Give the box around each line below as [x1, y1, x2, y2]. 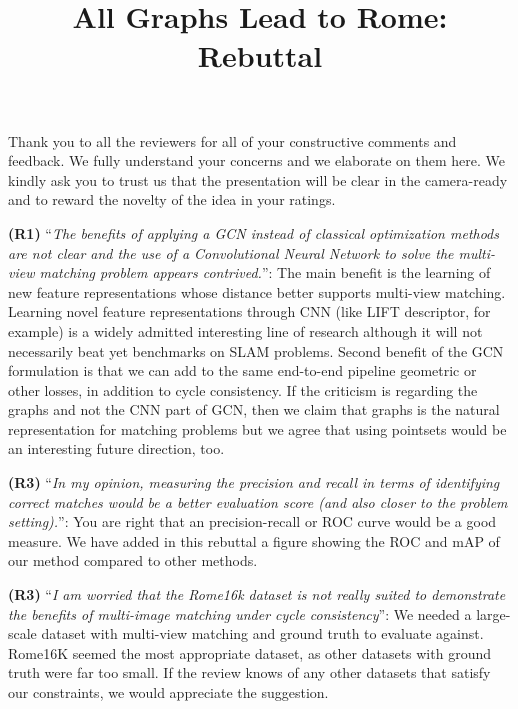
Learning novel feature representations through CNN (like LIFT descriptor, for [8, 301, 491, 322]
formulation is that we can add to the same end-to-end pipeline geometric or [8, 360, 477, 381]
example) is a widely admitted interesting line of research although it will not [8, 320, 483, 341]
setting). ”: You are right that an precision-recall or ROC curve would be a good [8, 511, 497, 532]
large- [476, 603, 511, 624]
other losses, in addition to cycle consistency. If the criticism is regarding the [8, 379, 478, 400]
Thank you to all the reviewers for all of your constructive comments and [8, 130, 457, 151]
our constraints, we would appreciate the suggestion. [8, 682, 329, 702]
